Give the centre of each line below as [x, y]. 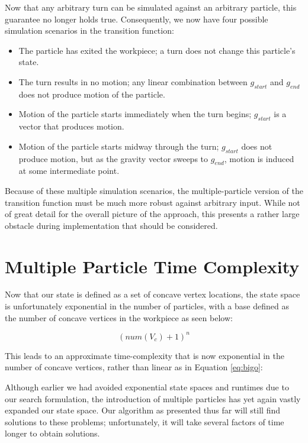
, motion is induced [259, 158]
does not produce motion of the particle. [92, 94]
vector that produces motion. [71, 126]
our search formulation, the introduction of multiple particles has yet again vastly [153, 398]
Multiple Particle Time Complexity [152, 266]
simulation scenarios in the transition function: [89, 30]
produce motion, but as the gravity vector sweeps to [113, 158]
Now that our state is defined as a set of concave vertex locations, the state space [153, 294]
